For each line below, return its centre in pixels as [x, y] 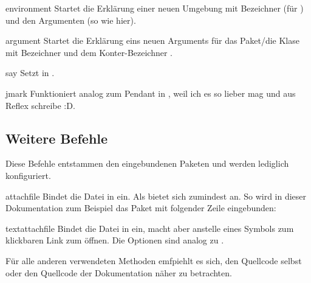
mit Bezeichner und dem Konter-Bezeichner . [89, 52]
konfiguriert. [28, 175]
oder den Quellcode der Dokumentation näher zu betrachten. [119, 272]
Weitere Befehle [57, 138]
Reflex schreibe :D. [40, 105]
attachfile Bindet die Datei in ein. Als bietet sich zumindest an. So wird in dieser [156, 196]
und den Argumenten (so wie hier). [71, 20]
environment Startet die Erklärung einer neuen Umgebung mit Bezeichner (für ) [155, 8]
